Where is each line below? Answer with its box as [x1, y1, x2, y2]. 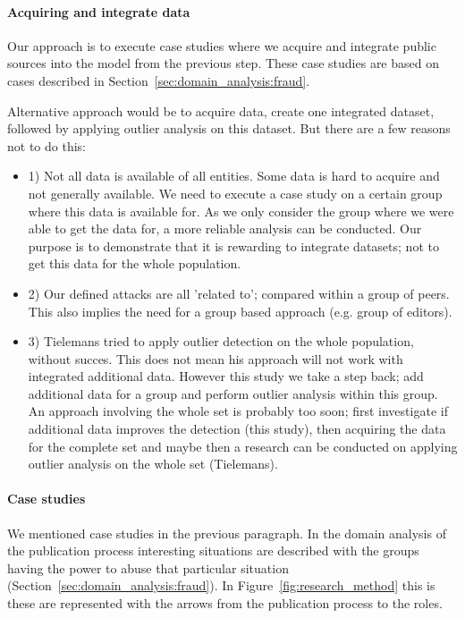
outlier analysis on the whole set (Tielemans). [28, 454, 278, 473]
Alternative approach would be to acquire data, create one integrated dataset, [7, 101, 435, 120]
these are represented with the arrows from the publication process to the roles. [7, 594, 443, 613]
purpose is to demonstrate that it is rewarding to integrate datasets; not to [28, 236, 439, 255]
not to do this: [7, 136, 86, 155]
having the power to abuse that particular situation [7, 558, 289, 577]
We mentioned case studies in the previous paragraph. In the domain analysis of [7, 523, 446, 542]
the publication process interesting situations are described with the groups [7, 541, 419, 560]
